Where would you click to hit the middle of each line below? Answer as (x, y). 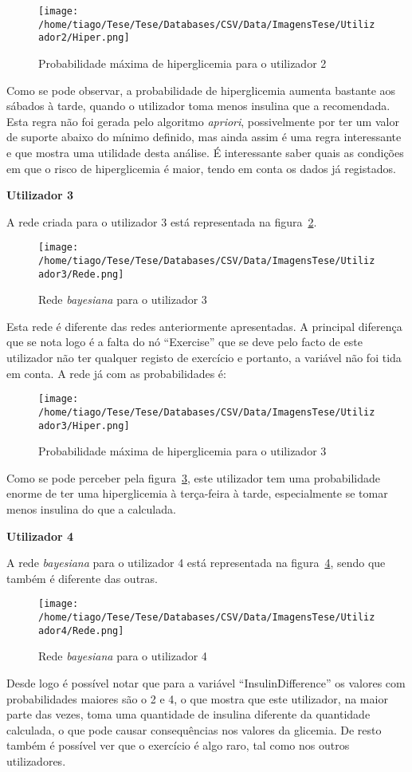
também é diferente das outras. (82, 578)
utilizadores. (36, 760)
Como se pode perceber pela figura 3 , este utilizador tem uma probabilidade (193, 477)
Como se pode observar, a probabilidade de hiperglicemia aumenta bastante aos (201, 90)
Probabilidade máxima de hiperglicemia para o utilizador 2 (182, 63)
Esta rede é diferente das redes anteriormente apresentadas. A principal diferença (204, 326)
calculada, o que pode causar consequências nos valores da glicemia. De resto (194, 729)
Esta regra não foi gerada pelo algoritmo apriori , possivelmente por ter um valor (203, 121)
